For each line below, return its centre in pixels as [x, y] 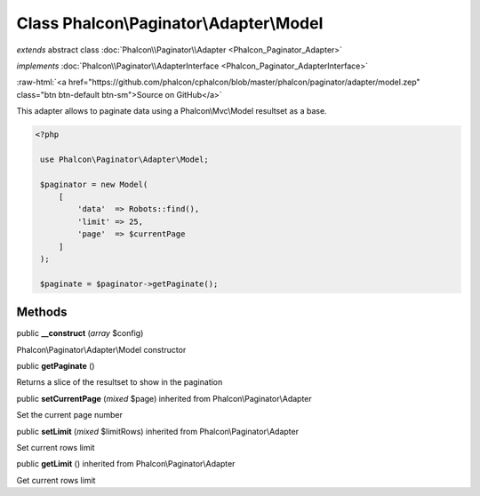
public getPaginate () [56, 366]
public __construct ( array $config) [80, 333]
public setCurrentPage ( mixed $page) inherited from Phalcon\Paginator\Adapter [164, 398]
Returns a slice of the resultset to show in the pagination [120, 382]
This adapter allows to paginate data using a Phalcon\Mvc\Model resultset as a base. [172, 111]
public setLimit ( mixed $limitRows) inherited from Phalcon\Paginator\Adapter [158, 431]
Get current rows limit [56, 480]
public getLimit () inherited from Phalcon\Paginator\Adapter [126, 464]
